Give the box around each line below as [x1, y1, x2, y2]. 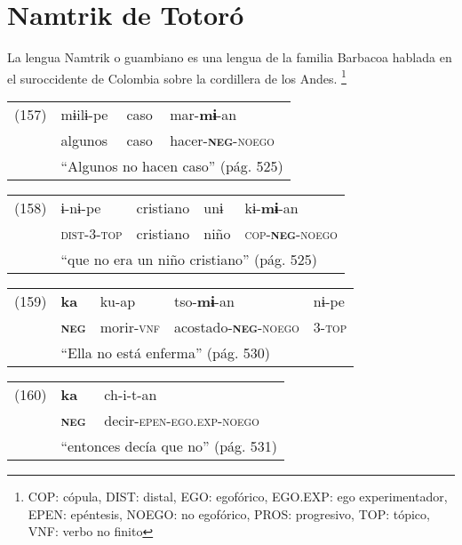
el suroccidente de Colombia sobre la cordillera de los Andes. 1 [7, 66, 346, 87]
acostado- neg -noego [173, 316, 299, 337]
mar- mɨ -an [170, 103, 237, 124]
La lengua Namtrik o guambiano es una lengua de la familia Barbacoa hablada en [7, 48, 452, 67]
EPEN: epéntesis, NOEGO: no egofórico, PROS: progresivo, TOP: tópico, [28, 504, 430, 523]
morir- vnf [100, 316, 160, 337]
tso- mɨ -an [173, 290, 235, 311]
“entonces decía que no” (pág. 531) [60, 435, 278, 456]
